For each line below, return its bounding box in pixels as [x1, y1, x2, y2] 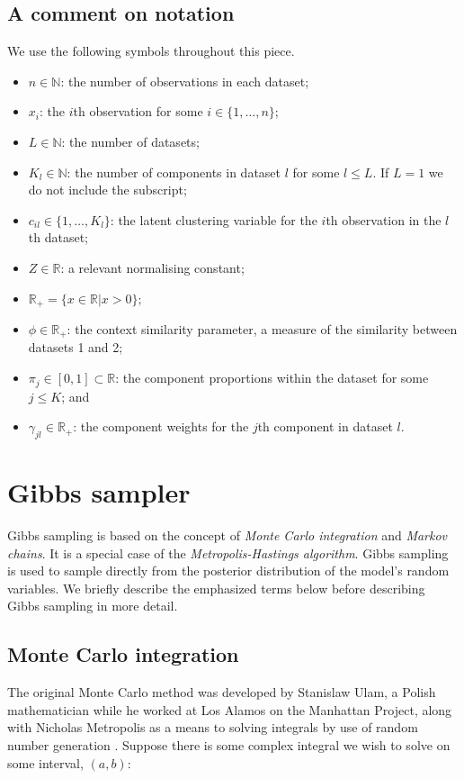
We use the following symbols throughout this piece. [7, 41, 295, 60]
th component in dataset [257, 417, 393, 436]
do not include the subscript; [28, 180, 187, 199]
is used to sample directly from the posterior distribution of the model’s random [7, 561, 450, 580]
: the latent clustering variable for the [110, 210, 317, 229]
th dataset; [28, 228, 88, 247]
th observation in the [326, 210, 442, 229]
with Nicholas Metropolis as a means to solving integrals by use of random [7, 718, 418, 737]
